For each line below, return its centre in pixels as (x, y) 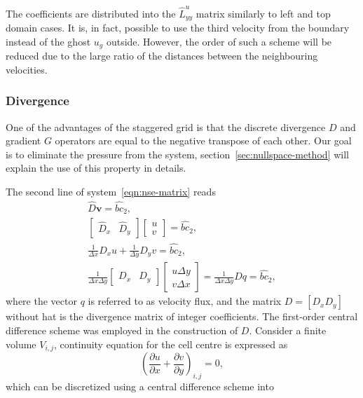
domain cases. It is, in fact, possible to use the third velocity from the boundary (178, 28)
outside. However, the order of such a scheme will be (219, 41)
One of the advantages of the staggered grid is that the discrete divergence (166, 126)
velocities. (27, 69)
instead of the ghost (48, 41)
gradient (23, 140)
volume (21, 344)
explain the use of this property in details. (96, 168)
